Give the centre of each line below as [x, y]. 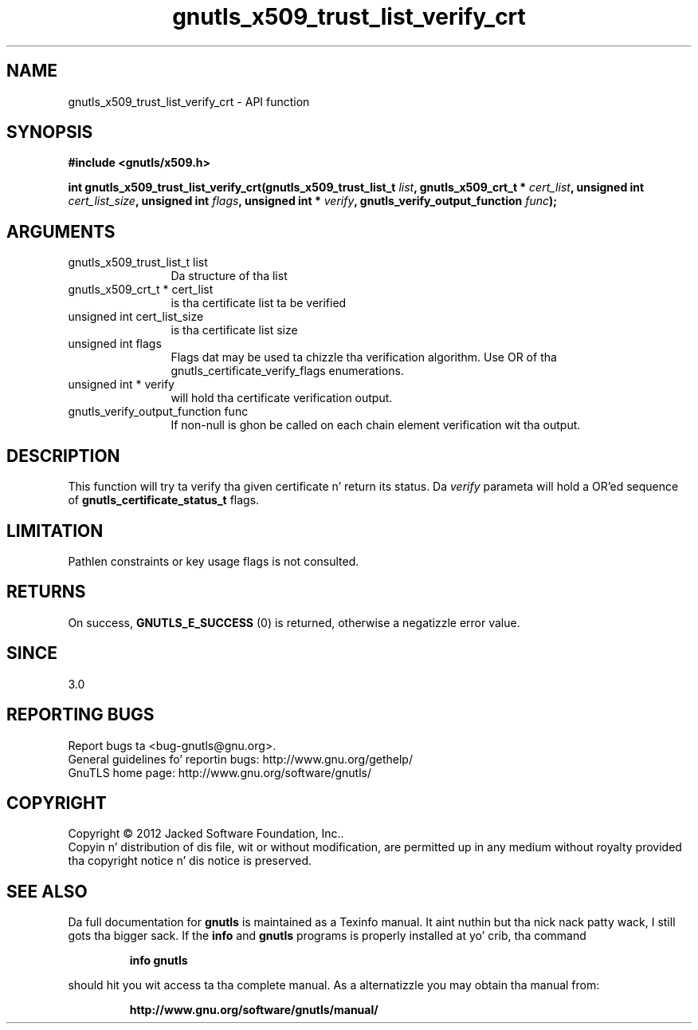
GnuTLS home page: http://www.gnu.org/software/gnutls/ [220, 772]
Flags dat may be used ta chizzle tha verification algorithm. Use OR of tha [364, 357]
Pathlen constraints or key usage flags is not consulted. [214, 561]
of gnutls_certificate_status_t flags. [164, 500]
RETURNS [46, 592]
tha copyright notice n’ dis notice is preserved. [190, 861]
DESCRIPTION [63, 456]
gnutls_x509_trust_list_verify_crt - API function [189, 101]
